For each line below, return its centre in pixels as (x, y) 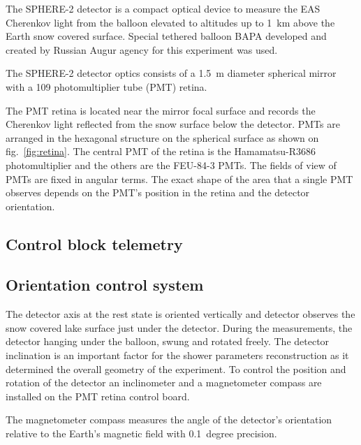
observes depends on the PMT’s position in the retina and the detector (158, 192)
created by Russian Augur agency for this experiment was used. (142, 49)
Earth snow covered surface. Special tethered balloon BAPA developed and (166, 36)
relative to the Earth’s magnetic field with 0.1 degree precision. (141, 433)
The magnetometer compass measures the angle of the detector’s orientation (169, 420)
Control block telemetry (94, 243)
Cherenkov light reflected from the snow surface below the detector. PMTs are (173, 124)
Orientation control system (105, 285)
